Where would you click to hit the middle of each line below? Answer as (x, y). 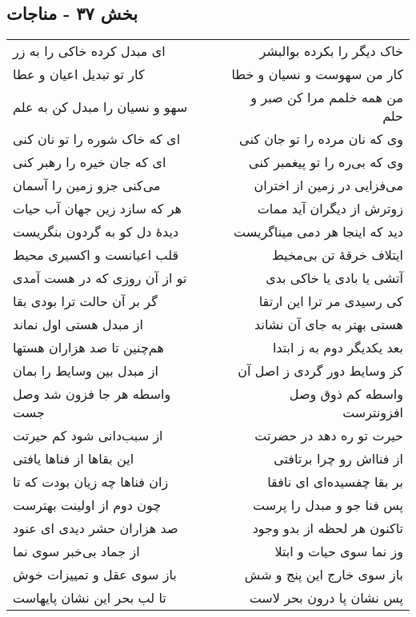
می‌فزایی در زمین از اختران (328, 185)
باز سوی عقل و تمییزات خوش (95, 575)
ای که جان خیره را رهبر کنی (90, 162)
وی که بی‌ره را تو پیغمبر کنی (326, 162)
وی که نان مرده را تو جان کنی (321, 139)
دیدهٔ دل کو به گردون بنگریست (96, 232)
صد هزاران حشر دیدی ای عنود (96, 528)
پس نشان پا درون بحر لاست (326, 598)
